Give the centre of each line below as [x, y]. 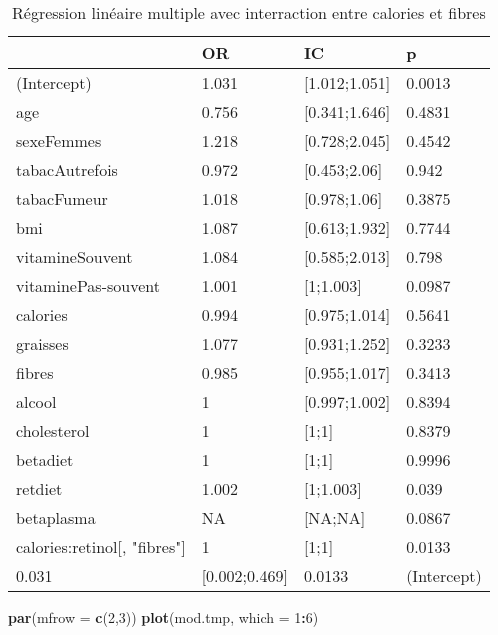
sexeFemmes [59, 140]
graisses [42, 343]
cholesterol [53, 430]
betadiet [45, 459]
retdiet [39, 488]
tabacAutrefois [67, 169]
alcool [36, 401]
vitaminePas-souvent [88, 285]
